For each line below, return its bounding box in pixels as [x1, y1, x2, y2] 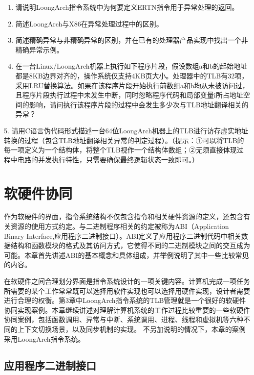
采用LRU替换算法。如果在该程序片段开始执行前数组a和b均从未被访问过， [15, 80, 249, 90]
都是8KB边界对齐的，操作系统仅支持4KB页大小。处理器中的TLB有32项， [15, 70, 249, 80]
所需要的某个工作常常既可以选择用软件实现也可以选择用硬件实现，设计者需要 [4, 285, 250, 296]
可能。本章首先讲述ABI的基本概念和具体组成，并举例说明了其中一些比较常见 [4, 250, 249, 260]
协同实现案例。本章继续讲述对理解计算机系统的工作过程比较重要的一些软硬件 [4, 304, 250, 315]
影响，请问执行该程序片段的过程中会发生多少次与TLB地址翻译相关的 [29, 99, 249, 109]
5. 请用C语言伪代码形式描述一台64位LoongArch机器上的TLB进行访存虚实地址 [4, 125, 248, 135]
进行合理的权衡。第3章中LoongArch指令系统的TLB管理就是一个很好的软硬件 [4, 295, 246, 305]
